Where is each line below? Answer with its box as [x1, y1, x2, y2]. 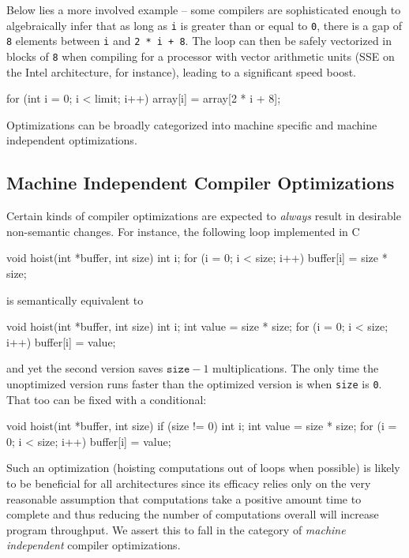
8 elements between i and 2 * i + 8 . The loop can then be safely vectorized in [6, 32, 392, 49]
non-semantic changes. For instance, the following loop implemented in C [6, 223, 360, 239]
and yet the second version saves [6, 360, 163, 376]
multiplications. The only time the [212, 360, 379, 376]
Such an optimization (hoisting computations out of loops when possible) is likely [6, 459, 400, 476]
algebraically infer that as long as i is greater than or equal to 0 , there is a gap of [6, 17, 402, 33]
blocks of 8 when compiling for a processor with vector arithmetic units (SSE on [6, 47, 395, 64]
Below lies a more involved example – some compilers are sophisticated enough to [6, 2, 401, 17]
